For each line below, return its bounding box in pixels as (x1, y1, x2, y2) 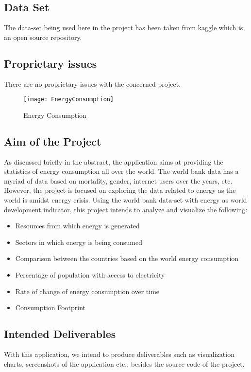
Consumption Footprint (15, 302, 86, 313)
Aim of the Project (4, 133, 101, 149)
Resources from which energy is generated (15, 221, 140, 231)
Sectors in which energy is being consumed (15, 237, 143, 247)
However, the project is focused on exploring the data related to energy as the (4, 185, 236, 195)
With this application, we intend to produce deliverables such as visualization (4, 349, 234, 359)
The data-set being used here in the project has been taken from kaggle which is (4, 22, 243, 33)
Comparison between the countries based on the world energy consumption (15, 253, 239, 263)
